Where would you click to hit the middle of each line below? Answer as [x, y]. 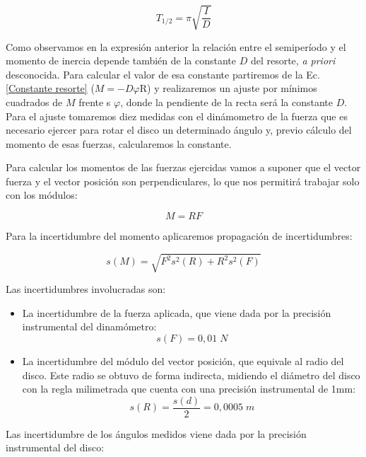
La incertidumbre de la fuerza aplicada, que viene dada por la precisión [177, 312]
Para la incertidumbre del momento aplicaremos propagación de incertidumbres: [179, 236]
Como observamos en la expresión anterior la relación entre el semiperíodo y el [176, 46]
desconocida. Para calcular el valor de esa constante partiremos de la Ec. [163, 74]
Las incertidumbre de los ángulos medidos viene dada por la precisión [156, 433]
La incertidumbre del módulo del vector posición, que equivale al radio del [183, 361]
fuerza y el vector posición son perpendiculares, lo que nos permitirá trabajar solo [183, 181]
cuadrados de [34, 102]
